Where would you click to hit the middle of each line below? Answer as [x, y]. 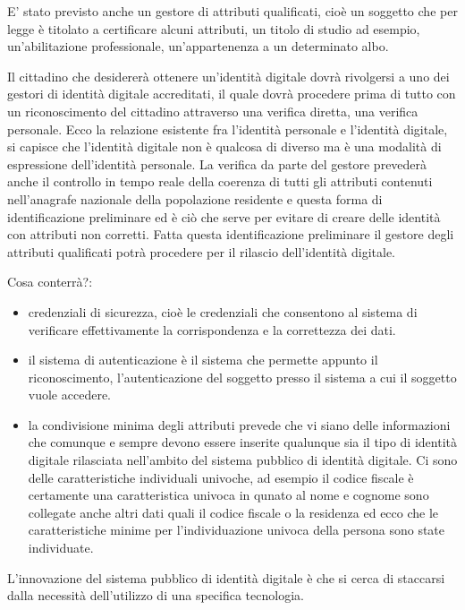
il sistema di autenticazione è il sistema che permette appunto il [203, 360]
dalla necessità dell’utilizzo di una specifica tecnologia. [156, 595]
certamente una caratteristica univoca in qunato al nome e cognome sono [228, 495]
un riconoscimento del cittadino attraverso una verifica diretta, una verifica [213, 111]
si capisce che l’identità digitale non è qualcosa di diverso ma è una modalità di [224, 146]
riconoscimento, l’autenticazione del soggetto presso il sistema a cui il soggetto [242, 377]
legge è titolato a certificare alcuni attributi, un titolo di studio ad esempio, [214, 28]
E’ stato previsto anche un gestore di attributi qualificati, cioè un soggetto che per [232, 11]
